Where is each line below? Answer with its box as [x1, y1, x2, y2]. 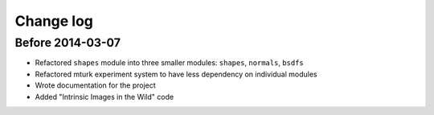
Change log [14, 12, 94, 30]
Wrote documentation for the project [35, 80, 156, 90]
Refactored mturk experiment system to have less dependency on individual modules [35, 69, 317, 79]
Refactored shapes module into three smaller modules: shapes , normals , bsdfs [35, 58, 305, 68]
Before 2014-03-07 [14, 35, 121, 50]
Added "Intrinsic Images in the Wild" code [35, 92, 174, 101]
